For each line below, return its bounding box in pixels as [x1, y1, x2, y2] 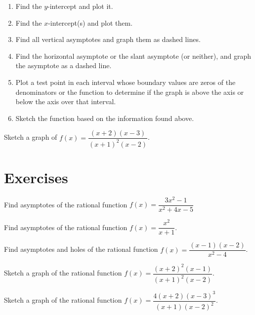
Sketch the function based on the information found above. [15, 113, 194, 123]
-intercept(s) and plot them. [48, 17, 133, 28]
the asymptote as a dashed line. [15, 60, 112, 71]
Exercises [4, 167, 68, 187]
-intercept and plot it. [47, 1, 113, 11]
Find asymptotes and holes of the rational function [4, 244, 158, 254]
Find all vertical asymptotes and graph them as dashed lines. [15, 34, 201, 44]
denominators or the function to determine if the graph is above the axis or [15, 86, 244, 97]
